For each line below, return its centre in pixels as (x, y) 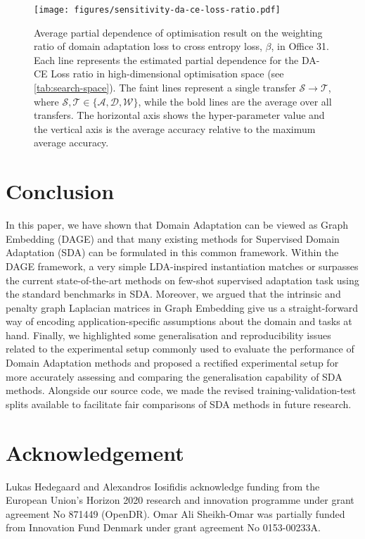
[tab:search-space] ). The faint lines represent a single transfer (165, 88)
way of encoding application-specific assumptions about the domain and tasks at (179, 321)
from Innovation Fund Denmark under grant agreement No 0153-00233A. (163, 527)
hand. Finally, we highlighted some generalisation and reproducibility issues (168, 335)
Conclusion (60, 191)
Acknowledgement (95, 452)
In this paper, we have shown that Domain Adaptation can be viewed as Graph (177, 225)
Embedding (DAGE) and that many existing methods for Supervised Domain (173, 238)
